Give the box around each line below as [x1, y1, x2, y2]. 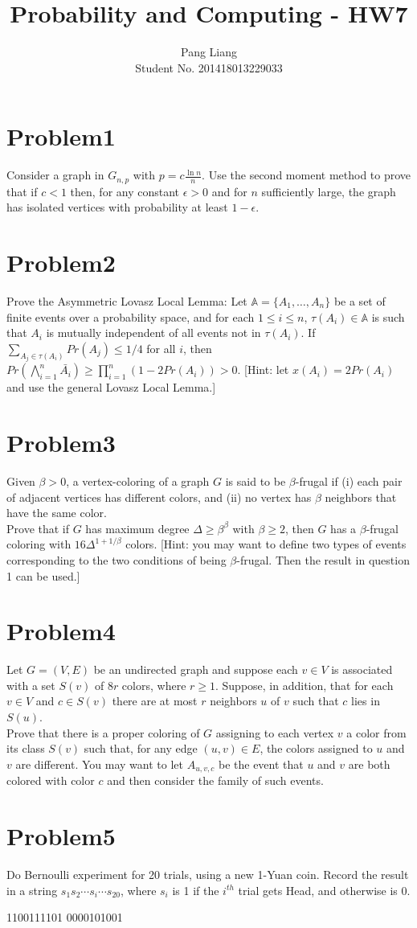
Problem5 [6, 819, 116, 852]
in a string [6, 881, 58, 898]
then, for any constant [70, 183, 180, 199]
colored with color [6, 772, 95, 789]
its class [6, 740, 45, 757]
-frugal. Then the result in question [236, 551, 410, 568]
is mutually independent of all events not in [46, 324, 261, 341]
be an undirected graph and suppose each [93, 661, 298, 678]
